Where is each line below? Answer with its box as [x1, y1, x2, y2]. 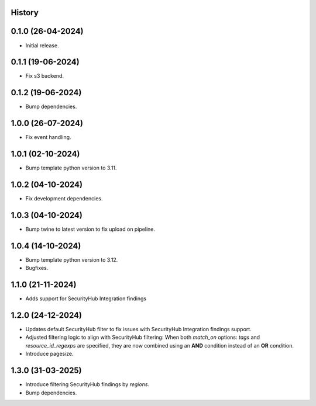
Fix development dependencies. [25, 195, 103, 202]
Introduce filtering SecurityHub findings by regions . [25, 381, 149, 388]
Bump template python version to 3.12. [25, 256, 118, 263]
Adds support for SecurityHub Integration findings [25, 295, 146, 302]
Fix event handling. [25, 134, 71, 141]
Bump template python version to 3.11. [25, 164, 117, 172]
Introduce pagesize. [25, 351, 74, 358]
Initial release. [25, 41, 59, 49]
